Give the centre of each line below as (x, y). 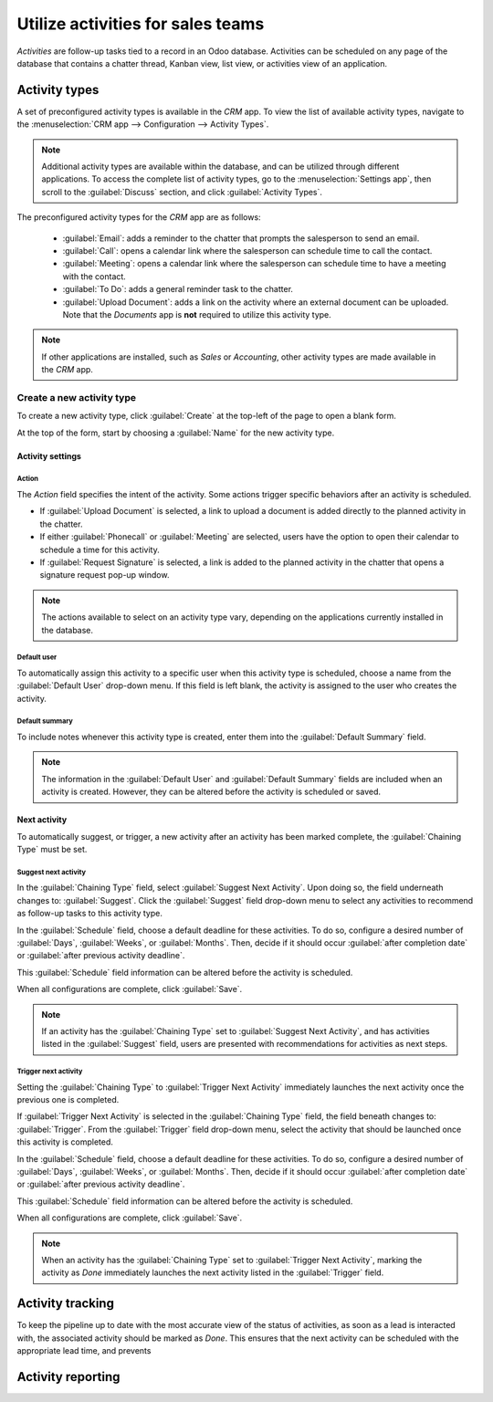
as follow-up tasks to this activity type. (90, 914)
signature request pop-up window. (105, 575)
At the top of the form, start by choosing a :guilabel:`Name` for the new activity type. (176, 433)
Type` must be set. (52, 849)
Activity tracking (65, 1304)
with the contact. (94, 276)
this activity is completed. (65, 1142)
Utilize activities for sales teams (141, 24)
